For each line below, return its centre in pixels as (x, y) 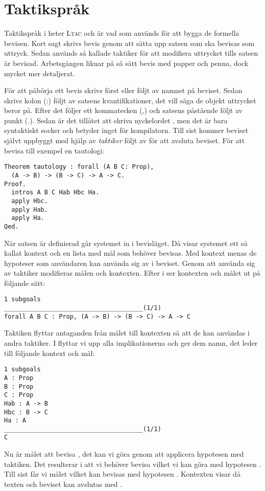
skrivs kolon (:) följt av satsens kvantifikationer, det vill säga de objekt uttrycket (130, 100)
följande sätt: (25, 283)
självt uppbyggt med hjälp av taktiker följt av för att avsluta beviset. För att (125, 140)
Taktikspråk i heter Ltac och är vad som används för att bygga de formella (122, 33)
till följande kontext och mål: (50, 353)
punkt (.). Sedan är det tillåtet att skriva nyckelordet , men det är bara (116, 120)
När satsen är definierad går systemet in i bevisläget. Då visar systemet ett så (126, 243)
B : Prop (19, 386)
